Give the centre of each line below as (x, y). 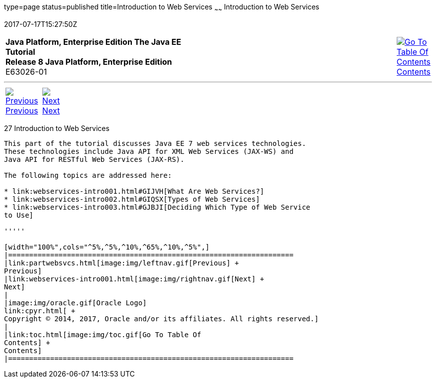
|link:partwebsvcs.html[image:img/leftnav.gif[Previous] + (122, 263)
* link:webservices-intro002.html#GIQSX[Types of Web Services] (132, 199)
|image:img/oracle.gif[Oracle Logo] (75, 303)
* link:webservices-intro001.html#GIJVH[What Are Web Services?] (134, 191)
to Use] (19, 215)
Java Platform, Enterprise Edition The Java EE (93, 42)
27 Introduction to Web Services (57, 128)
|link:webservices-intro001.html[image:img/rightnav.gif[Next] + (134, 279)
